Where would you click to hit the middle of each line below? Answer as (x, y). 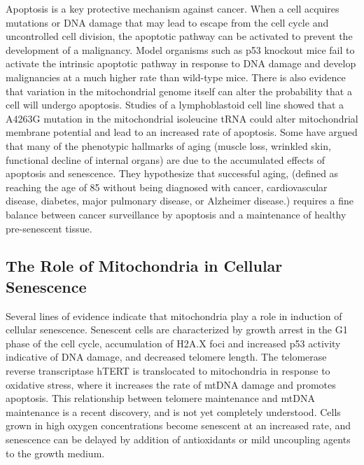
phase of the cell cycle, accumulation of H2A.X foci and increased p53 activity (173, 343)
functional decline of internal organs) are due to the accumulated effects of (166, 159)
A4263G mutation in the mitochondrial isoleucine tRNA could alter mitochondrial (182, 118)
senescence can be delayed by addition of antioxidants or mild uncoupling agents (178, 439)
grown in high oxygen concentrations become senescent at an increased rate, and (178, 425)
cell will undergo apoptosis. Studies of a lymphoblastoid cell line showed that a (175, 105)
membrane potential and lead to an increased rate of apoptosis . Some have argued (182, 132)
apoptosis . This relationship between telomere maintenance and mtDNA (160, 398)
